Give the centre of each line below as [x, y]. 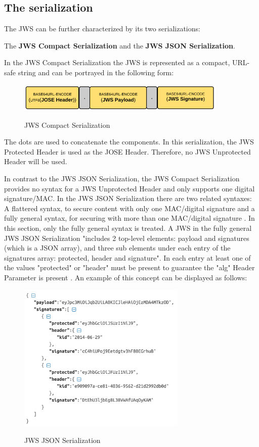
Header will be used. [36, 161]
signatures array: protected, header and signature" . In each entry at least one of [127, 257]
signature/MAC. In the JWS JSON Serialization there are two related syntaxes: [128, 198]
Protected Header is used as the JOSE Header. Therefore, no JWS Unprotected [127, 151]
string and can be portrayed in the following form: [96, 72]
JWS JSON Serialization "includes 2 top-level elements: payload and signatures [127, 238]
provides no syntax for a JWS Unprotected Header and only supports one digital [129, 188]
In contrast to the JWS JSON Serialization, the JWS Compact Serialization [122, 178]
